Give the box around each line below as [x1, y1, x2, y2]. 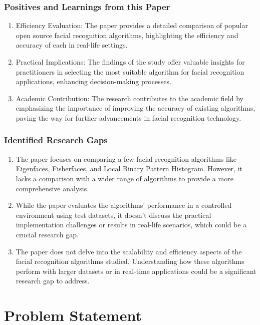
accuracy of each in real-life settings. [16, 40, 128, 50]
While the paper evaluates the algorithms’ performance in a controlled [16, 200, 232, 210]
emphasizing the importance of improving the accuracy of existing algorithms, [16, 103, 255, 113]
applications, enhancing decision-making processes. [16, 76, 171, 87]
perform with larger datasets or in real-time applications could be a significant [16, 265, 256, 276]
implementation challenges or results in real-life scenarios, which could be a [16, 219, 247, 230]
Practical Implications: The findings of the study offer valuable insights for [16, 57, 245, 67]
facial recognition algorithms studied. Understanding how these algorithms [16, 256, 244, 266]
